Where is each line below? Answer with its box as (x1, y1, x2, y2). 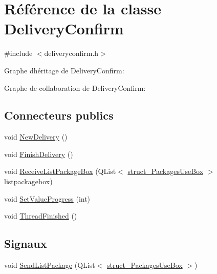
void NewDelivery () (4, 131, 68, 142)
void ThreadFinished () (4, 210, 77, 221)
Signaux (4, 236, 47, 251)
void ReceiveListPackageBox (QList (4, 166, 116, 177)
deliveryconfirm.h (44, 48, 99, 58)
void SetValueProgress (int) (4, 193, 91, 204)
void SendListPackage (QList (4, 260, 95, 270)
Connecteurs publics (4, 107, 114, 123)
